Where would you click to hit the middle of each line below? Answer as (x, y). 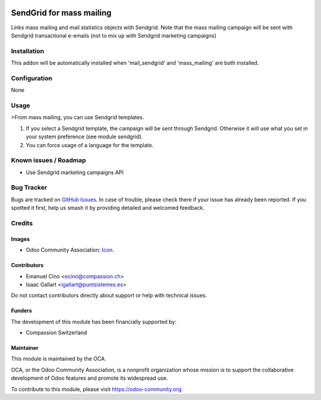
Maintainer (25, 348)
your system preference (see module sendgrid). (84, 137)
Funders (21, 311)
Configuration (32, 78)
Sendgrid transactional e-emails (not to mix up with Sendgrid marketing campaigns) (114, 35)
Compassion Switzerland (56, 333)
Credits (22, 223)
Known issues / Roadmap (48, 160)
